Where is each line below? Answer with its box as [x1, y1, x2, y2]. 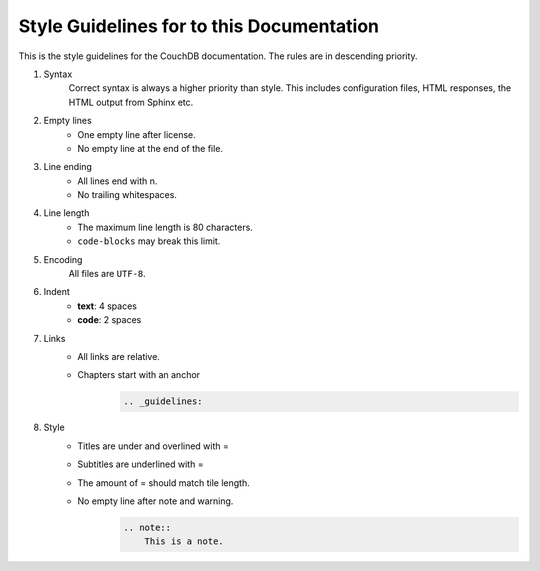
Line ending [43, 161, 92, 173]
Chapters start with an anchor [77, 369, 200, 381]
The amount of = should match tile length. [77, 476, 250, 489]
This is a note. [144, 536, 224, 547]
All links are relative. [77, 350, 160, 362]
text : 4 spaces [77, 300, 137, 312]
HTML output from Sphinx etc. [68, 96, 194, 108]
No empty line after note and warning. [77, 495, 234, 507]
